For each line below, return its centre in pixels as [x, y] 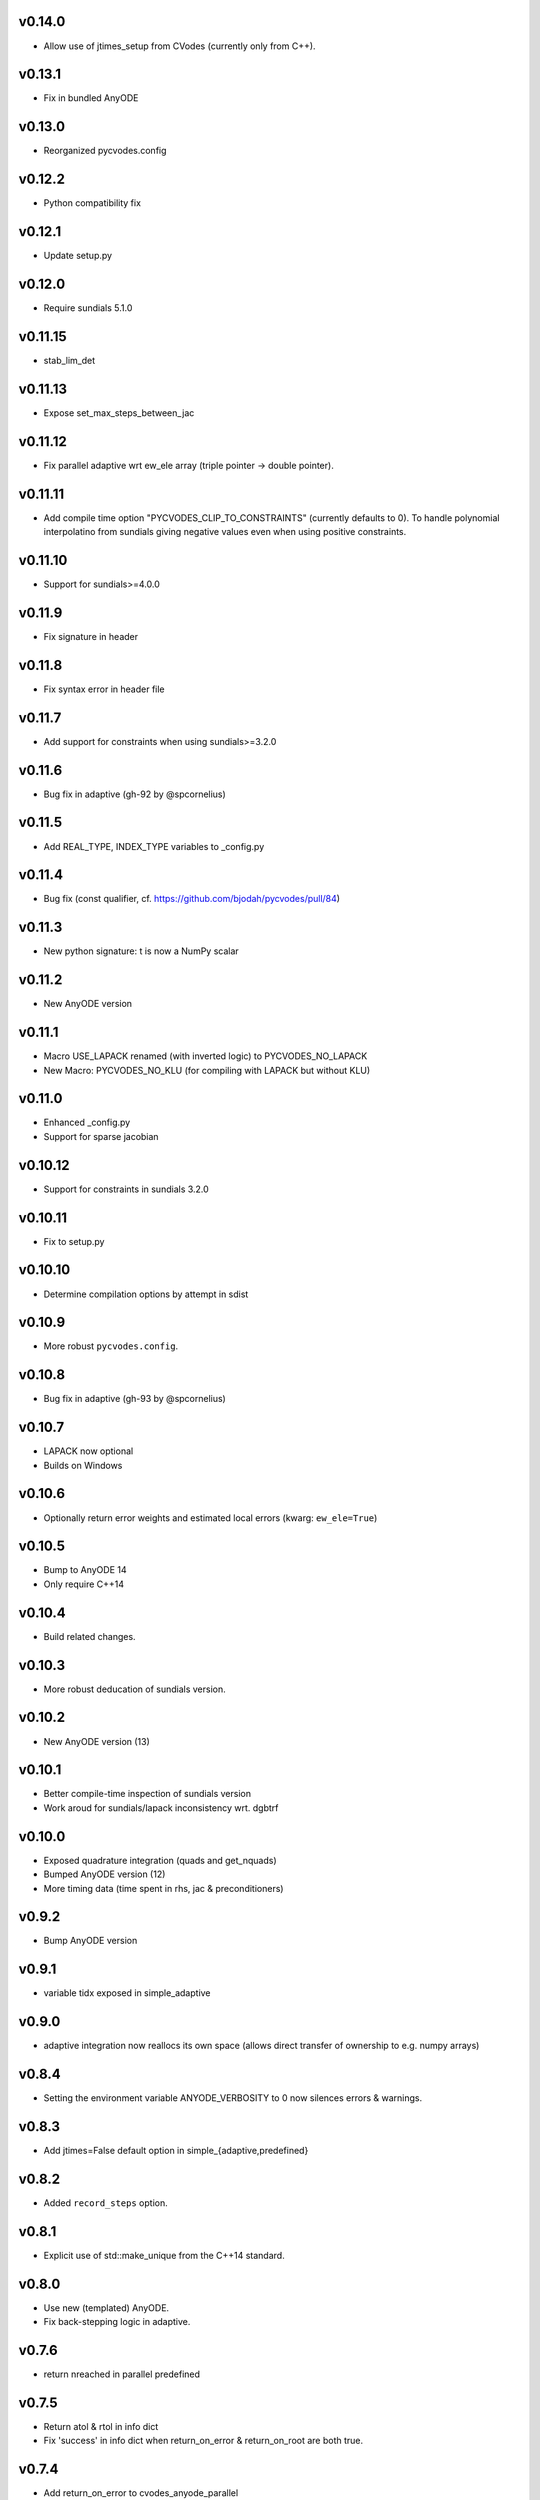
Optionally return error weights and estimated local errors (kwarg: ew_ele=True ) [210, 1517]
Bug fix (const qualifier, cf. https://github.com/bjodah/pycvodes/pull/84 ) [191, 899]
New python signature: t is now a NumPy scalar [141, 951]
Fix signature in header [91, 636]
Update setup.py [78, 256]
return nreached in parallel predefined [121, 2374]
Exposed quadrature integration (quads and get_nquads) [160, 1860]
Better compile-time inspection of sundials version [147, 1794]
